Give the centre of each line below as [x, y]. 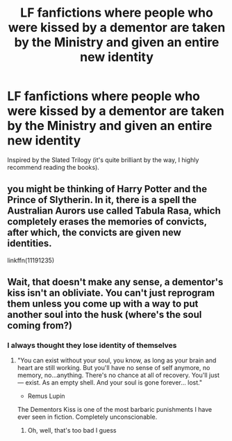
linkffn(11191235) [31, 260]
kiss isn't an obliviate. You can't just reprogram [111, 293]
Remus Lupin [46, 396]
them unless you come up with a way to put [103, 304]
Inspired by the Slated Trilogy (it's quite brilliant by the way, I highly [103, 160]
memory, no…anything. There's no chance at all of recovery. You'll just [118, 375]
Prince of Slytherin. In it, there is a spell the [102, 200]
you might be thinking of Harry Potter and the [107, 189]
